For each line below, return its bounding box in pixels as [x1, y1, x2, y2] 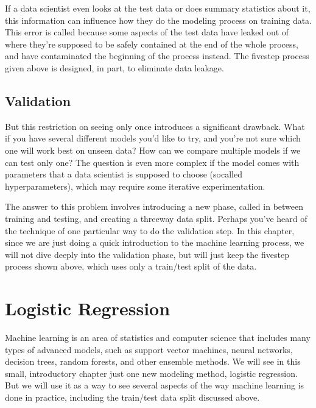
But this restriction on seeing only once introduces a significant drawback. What [5, 120, 305, 132]
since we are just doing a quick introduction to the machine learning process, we [5, 236, 304, 249]
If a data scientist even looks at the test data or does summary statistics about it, [5, 2, 311, 14]
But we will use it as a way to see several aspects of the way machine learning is [5, 379, 304, 392]
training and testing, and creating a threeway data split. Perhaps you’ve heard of [5, 212, 307, 224]
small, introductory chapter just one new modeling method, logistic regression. [5, 367, 298, 379]
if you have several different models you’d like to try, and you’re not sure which [5, 132, 301, 145]
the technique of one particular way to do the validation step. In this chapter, [5, 224, 295, 237]
